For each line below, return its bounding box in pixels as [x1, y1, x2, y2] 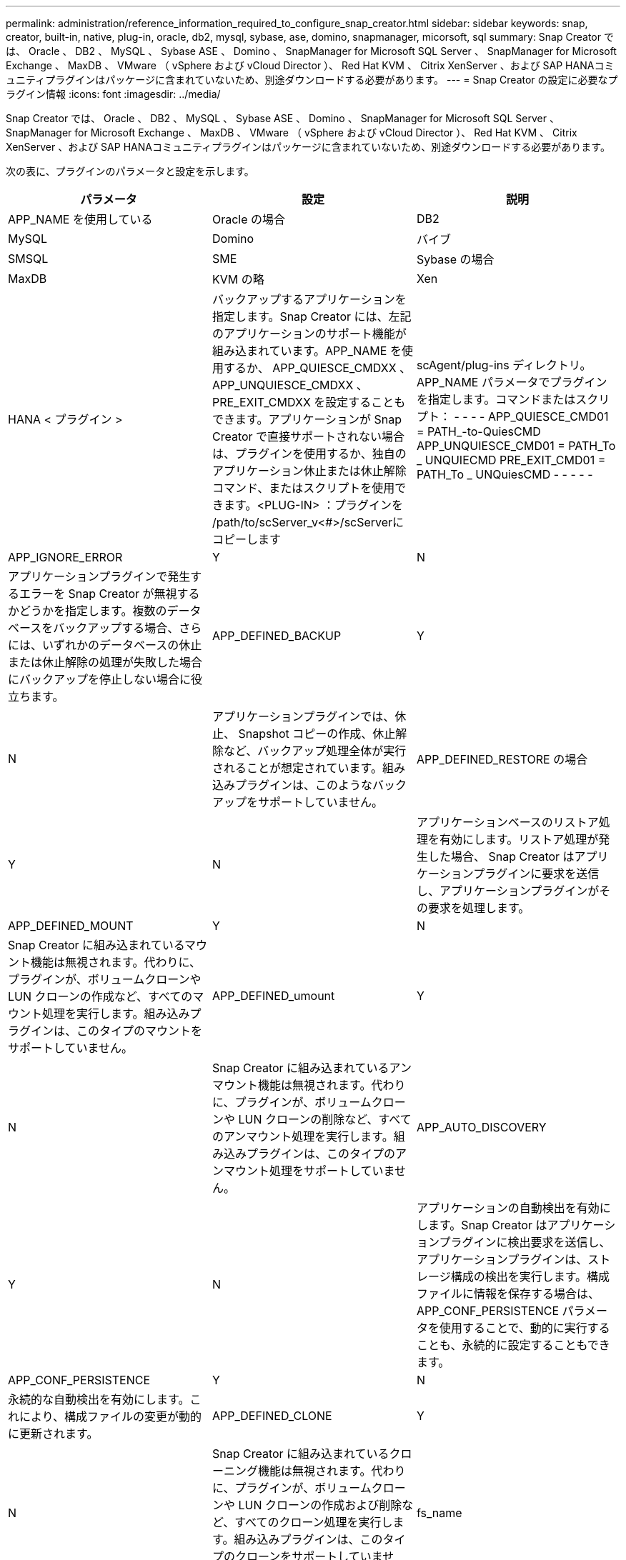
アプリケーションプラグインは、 [416, 1252, 588, 1266]
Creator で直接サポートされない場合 [212, 429, 405, 444]
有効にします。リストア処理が [439, 832, 599, 846]
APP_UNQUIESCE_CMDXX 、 [212, 378, 368, 392]
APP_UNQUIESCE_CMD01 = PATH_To [416, 439, 616, 453]
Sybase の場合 [416, 252, 495, 266]
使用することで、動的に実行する [439, 1321, 610, 1335]
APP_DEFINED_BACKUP [212, 629, 342, 643]
